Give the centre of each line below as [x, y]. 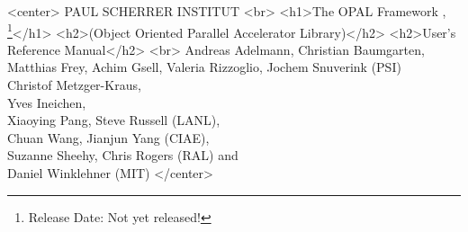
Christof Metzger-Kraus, [74, 85]
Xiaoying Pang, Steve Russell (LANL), [114, 120]
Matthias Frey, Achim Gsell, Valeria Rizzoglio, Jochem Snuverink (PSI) [204, 67]
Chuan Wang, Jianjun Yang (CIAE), [108, 137]
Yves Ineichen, [47, 102]
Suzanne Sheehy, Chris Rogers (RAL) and [123, 155]
